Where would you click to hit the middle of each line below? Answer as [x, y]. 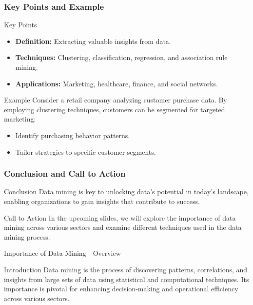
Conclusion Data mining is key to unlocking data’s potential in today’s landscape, [126, 192]
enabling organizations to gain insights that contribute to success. [102, 201]
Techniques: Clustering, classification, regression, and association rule [121, 57]
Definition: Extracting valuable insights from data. [93, 41]
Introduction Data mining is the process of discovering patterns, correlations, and [126, 269]
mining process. [27, 236]
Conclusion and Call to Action [65, 173]
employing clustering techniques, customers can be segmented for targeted [115, 109]
